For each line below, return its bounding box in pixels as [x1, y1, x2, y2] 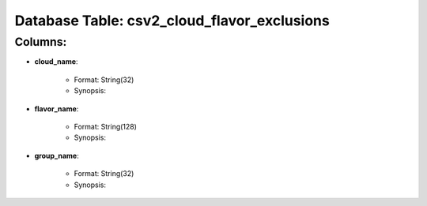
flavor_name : [34, 103, 79, 114]
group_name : [34, 151, 79, 160]
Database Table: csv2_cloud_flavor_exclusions [14, 12, 330, 29]
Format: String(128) [74, 122, 138, 131]
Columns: [14, 35, 67, 49]
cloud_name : [34, 57, 78, 66]
